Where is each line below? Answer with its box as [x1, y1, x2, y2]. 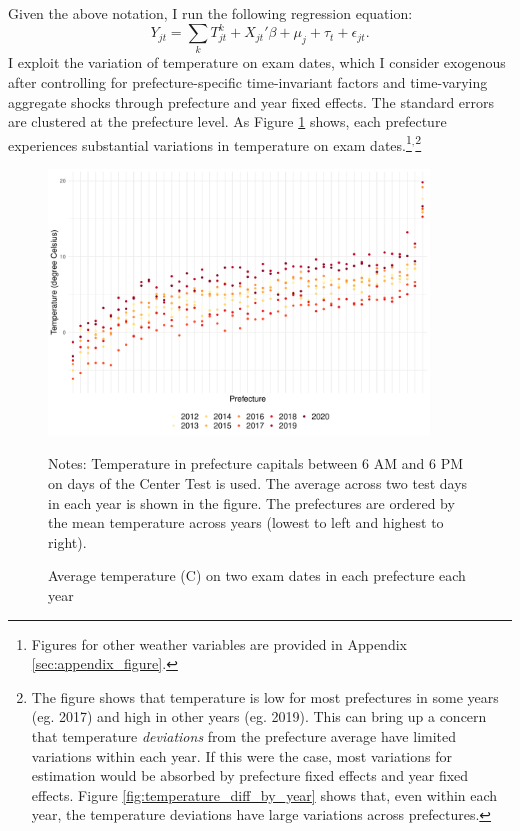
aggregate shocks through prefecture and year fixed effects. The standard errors [8, 91, 495, 112]
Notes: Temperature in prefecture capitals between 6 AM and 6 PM [48, 453, 464, 474]
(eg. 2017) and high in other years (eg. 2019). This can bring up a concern [31, 706, 487, 727]
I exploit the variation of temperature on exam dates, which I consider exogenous [8, 52, 506, 73]
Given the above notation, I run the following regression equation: [8, 3, 413, 23]
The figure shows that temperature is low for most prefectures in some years [31, 686, 499, 707]
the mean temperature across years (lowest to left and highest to [48, 512, 444, 533]
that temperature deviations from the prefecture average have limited [31, 725, 457, 746]
